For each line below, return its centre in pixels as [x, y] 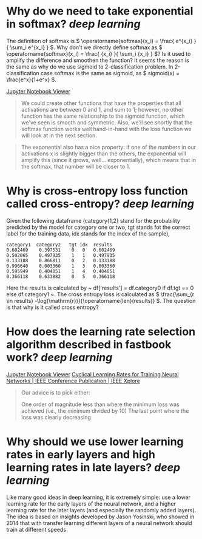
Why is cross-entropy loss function [97, 191]
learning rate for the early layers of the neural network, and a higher [91, 503]
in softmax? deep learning [73, 24]
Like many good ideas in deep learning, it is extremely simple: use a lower [99, 497]
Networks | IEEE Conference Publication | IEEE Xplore [73, 381]
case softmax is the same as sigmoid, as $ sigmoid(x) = [110, 73]
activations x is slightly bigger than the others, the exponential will [103, 154]
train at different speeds [36, 529]
